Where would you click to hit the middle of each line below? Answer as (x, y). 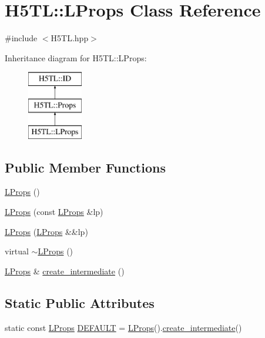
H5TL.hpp (70, 38)
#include (21, 38)
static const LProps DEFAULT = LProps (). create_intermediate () (123, 327)
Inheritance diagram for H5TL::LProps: (76, 57)
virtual (17, 251)
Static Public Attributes (80, 302)
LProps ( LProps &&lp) (46, 231)
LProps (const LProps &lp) (54, 212)
